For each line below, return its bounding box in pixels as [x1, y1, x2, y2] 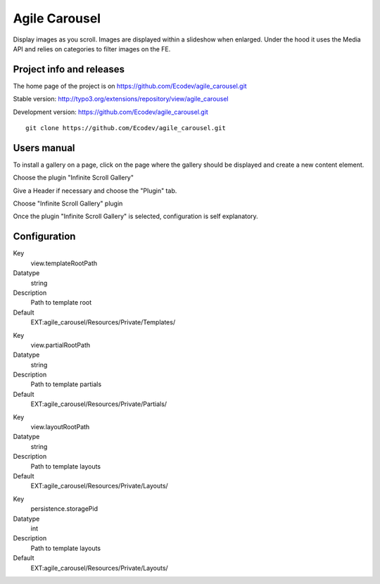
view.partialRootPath [30, 341, 91, 349]
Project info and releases [13, 63, 125, 75]
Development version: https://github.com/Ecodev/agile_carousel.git [13, 108, 209, 116]
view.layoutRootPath [30, 423, 90, 431]
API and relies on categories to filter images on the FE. [13, 44, 171, 53]
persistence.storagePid [30, 504, 99, 513]
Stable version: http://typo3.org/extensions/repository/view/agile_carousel [13, 95, 229, 103]
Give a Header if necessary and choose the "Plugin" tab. [13, 186, 177, 195]
